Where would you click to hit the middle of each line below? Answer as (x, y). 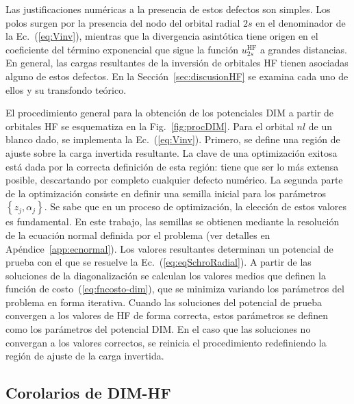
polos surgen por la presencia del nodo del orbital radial (123, 22)
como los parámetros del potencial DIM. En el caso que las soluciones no (158, 329)
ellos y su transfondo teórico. (66, 89)
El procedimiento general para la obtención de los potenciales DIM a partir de (170, 113)
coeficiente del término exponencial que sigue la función (122, 49)
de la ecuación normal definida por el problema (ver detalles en (138, 235)
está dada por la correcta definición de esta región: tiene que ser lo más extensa (172, 166)
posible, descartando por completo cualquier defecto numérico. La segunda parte (174, 180)
